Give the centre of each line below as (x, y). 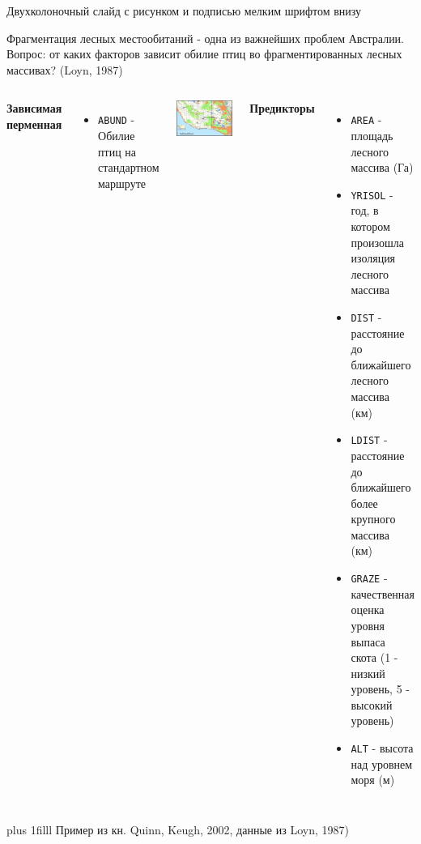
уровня (368, 625)
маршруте (122, 183)
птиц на (117, 151)
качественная (383, 593)
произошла (377, 242)
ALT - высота (382, 748)
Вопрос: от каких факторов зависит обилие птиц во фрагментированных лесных (204, 54)
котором (370, 226)
